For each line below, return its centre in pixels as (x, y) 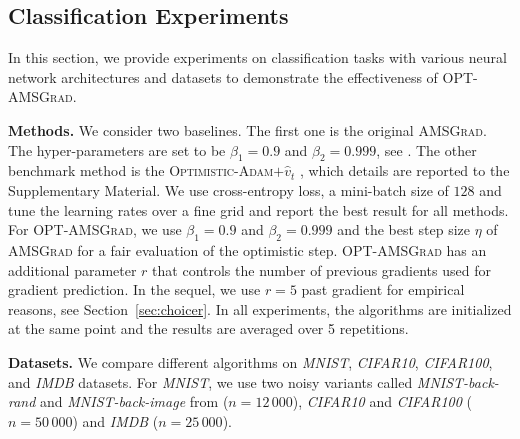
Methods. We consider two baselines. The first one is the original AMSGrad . (247, 129)
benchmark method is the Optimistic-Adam (141, 170)
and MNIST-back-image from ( (134, 401)
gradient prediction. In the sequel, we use (134, 289)
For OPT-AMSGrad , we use (95, 229)
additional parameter (72, 269)
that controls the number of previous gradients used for (321, 269)
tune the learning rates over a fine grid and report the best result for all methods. (258, 209)
